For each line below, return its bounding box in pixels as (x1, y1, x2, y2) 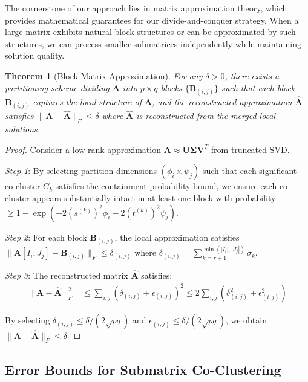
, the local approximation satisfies (114, 230, 240, 243)
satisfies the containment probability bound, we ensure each (55, 180, 277, 192)
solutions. (5, 123, 40, 135)
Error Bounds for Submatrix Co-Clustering (5, 360, 281, 378)
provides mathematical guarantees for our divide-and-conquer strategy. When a (5, 13, 299, 26)
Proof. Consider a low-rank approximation (5, 143, 161, 155)
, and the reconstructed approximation (152, 95, 292, 108)
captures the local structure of (33, 95, 142, 108)
